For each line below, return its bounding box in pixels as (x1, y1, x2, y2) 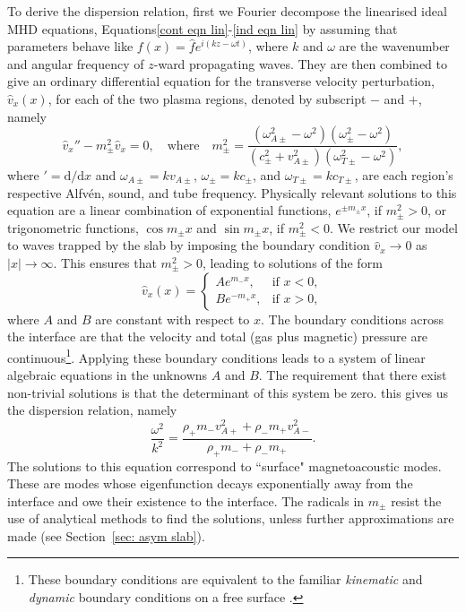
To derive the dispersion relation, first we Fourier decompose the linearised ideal (7, 2, 447, 20)
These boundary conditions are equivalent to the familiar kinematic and (28, 570, 423, 589)
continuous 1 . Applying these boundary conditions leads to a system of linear (7, 345, 426, 366)
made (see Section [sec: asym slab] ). (7, 526, 205, 545)
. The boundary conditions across (260, 309, 444, 328)
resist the (391, 491, 442, 510)
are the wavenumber (339, 37, 450, 56)
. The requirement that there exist (258, 366, 447, 384)
